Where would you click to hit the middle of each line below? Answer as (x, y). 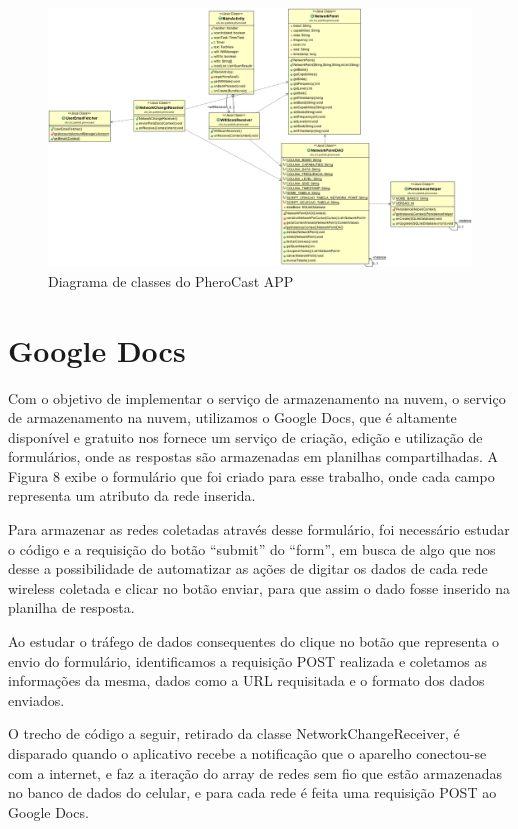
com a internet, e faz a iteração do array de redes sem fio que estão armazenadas (255, 772)
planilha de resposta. (71, 607)
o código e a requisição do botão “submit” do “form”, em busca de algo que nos (252, 548)
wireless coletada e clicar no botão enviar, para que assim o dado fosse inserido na (259, 587)
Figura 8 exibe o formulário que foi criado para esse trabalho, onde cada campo (251, 475)
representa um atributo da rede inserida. (132, 495)
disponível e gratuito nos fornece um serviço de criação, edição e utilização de (245, 436)
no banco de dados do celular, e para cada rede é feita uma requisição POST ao (252, 792)
